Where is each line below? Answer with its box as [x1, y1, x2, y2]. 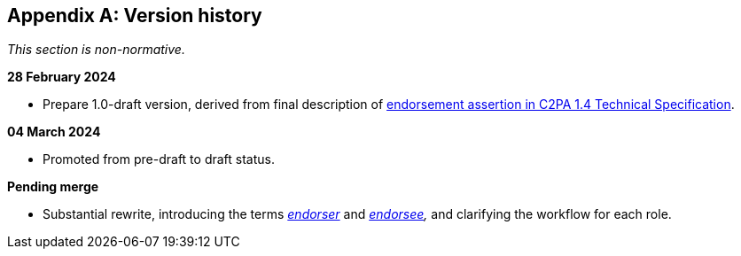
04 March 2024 [7, 124, 101, 140]
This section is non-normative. [7, 42, 185, 58]
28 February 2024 [7, 69, 116, 85]
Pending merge [7, 179, 99, 195]
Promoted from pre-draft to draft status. [43, 151, 275, 167]
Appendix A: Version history [7, 4, 262, 27]
